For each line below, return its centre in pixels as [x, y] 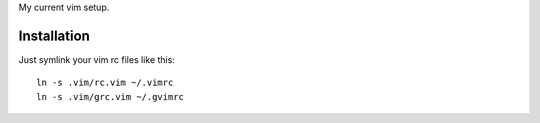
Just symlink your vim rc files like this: [96, 59]
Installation [54, 35]
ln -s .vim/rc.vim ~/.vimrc [105, 83]
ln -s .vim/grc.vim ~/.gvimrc [110, 96]
